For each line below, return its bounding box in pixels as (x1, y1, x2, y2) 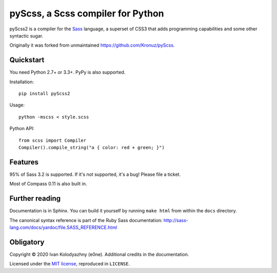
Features (9, 157, 38, 167)
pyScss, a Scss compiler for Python (9, 8, 164, 19)
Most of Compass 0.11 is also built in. (9, 180, 87, 187)
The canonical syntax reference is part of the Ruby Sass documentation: (9, 217, 163, 223)
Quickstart (9, 56, 45, 64)
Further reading (9, 194, 61, 203)
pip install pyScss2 (18, 90, 70, 97)
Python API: (9, 125, 34, 132)
